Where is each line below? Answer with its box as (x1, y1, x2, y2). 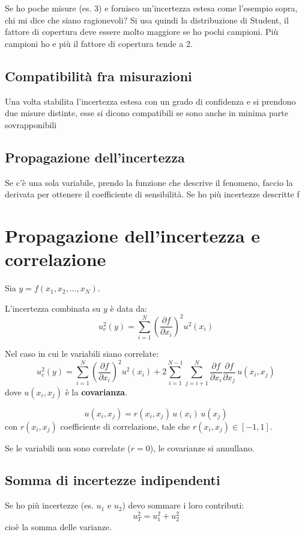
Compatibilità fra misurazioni (5, 66, 192, 85)
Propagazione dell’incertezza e (5, 223, 261, 247)
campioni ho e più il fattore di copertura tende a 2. (5, 37, 193, 49)
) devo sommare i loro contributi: (122, 499, 244, 512)
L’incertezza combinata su (5, 302, 101, 314)
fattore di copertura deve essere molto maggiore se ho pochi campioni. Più (5, 25, 279, 38)
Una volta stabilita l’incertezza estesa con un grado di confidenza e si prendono (5, 94, 296, 107)
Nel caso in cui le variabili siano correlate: (5, 347, 159, 360)
